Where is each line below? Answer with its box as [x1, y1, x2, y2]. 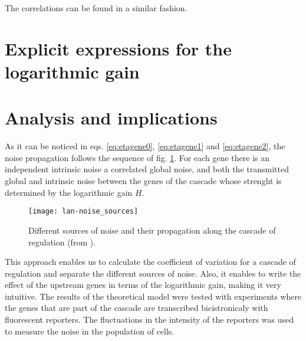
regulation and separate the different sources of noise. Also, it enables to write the [5, 267, 301, 279]
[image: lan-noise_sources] [28, 207, 139, 216]
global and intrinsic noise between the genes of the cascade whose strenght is [5, 175, 282, 187]
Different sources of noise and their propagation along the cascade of [28, 224, 276, 236]
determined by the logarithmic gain [5, 186, 133, 198]
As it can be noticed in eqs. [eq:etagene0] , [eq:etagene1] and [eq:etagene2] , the [5, 140, 285, 152]
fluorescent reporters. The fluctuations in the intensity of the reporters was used [5, 313, 294, 326]
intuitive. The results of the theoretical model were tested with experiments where [5, 290, 302, 302]
